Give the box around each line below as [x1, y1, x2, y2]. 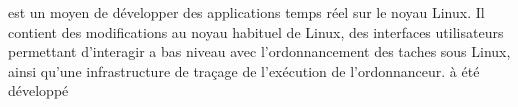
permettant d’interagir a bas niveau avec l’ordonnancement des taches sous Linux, [8, 41, 511, 62]
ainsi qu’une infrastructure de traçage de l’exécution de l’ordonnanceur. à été [8, 60, 480, 81]
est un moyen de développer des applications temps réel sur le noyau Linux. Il [8, 2, 485, 22]
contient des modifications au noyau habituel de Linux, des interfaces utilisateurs [8, 21, 504, 42]
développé [8, 80, 69, 101]
